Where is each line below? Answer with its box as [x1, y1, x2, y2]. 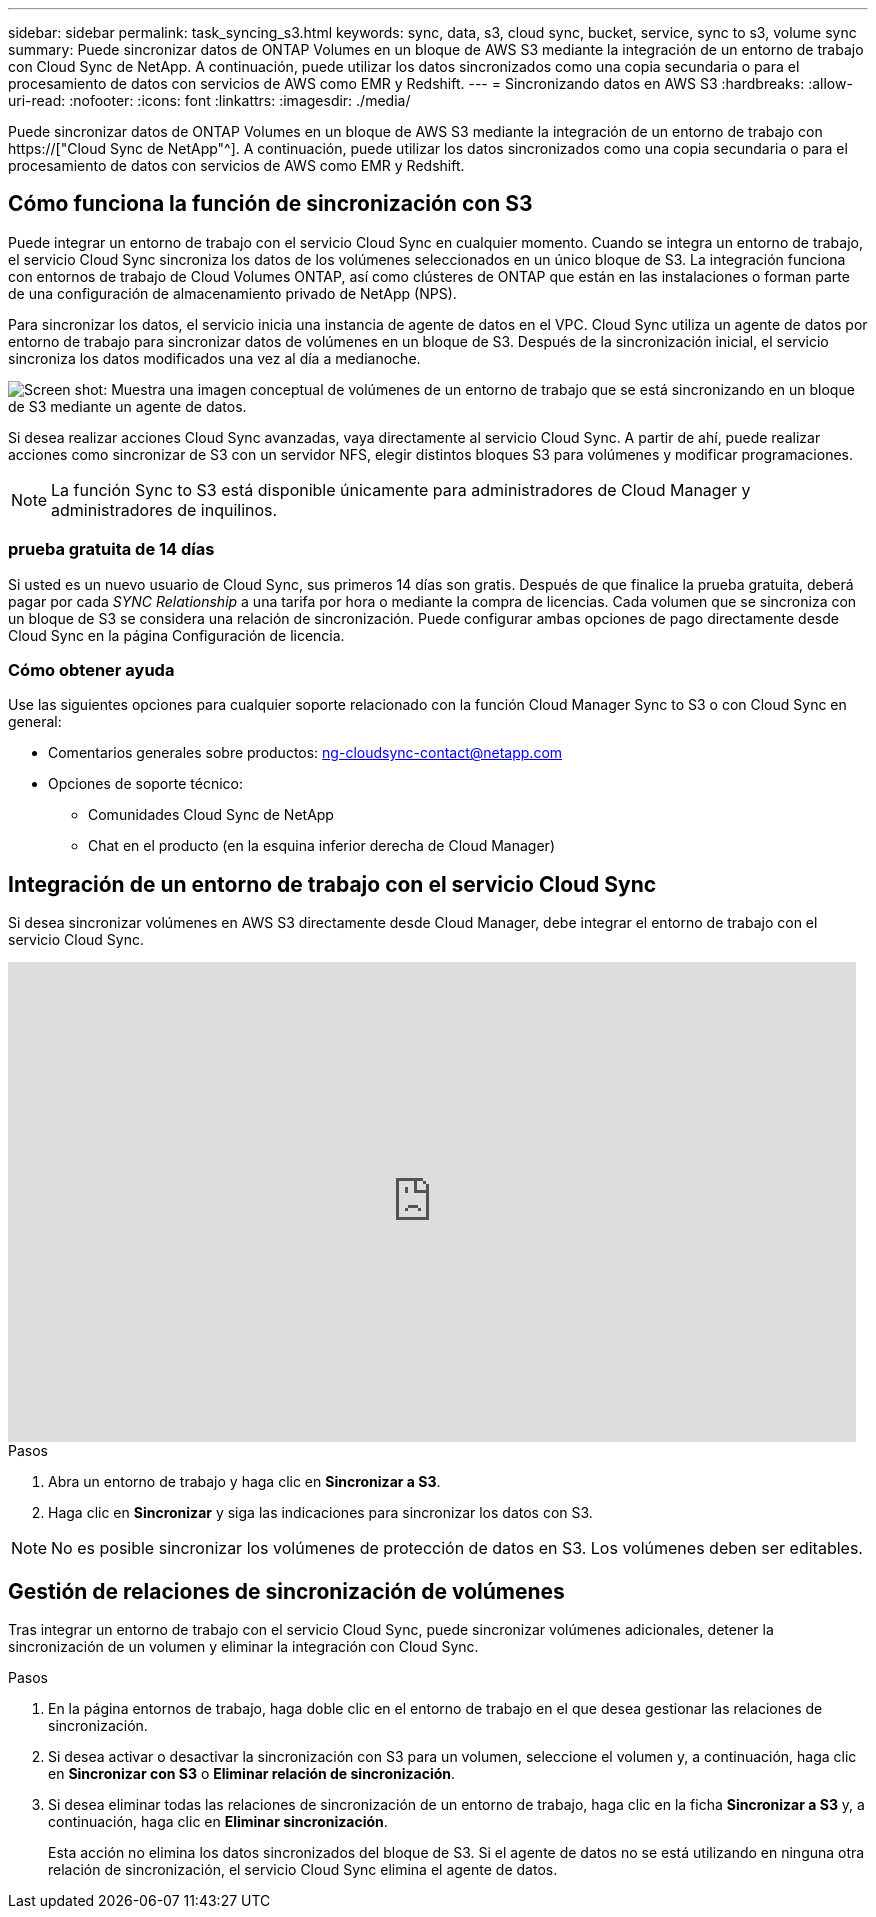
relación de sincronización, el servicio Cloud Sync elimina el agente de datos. [48, 1861, 558, 1879]
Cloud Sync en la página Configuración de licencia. [8, 626, 345, 644]
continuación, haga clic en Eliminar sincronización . [48, 1813, 388, 1831]
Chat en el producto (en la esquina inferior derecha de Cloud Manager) [88, 837, 555, 855]
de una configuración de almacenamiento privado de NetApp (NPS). [8, 284, 457, 302]
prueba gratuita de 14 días [8, 539, 215, 560]
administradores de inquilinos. [51, 499, 278, 520]
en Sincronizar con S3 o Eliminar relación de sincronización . [48, 1765, 456, 1783]
